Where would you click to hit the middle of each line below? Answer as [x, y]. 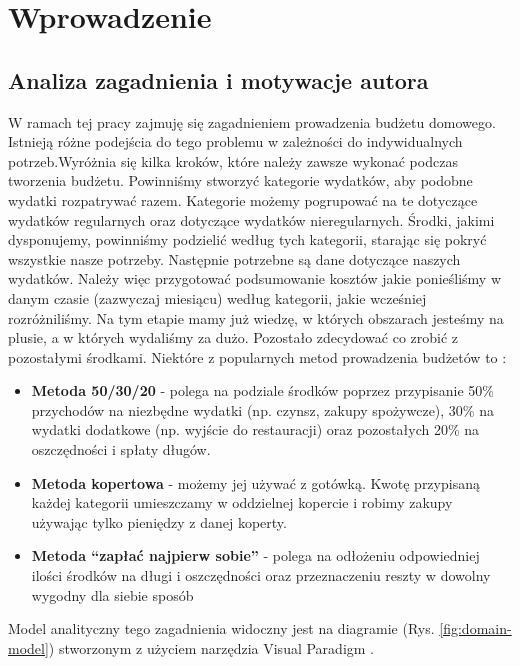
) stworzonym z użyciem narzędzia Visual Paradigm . [211, 647]
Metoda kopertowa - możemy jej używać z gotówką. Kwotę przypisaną [255, 482]
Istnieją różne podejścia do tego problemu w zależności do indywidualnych [235, 141]
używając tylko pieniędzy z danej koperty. [159, 521]
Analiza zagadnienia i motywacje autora [218, 79]
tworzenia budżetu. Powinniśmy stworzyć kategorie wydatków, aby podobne [240, 180]
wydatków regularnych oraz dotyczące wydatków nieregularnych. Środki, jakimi [251, 219]
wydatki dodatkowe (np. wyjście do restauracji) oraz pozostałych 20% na [255, 429]
